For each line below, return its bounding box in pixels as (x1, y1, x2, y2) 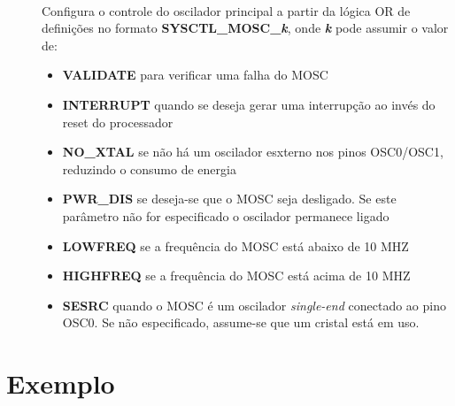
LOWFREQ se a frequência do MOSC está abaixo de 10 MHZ (62, 236, 409, 255)
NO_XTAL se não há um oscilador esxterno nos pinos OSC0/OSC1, (62, 142, 443, 161)
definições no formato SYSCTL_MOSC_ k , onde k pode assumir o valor (42, 19, 449, 37)
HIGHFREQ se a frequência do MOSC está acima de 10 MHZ (62, 266, 411, 285)
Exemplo (6, 365, 115, 402)
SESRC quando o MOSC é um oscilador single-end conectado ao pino (62, 295, 446, 314)
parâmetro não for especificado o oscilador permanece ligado (62, 206, 389, 225)
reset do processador (62, 112, 174, 131)
